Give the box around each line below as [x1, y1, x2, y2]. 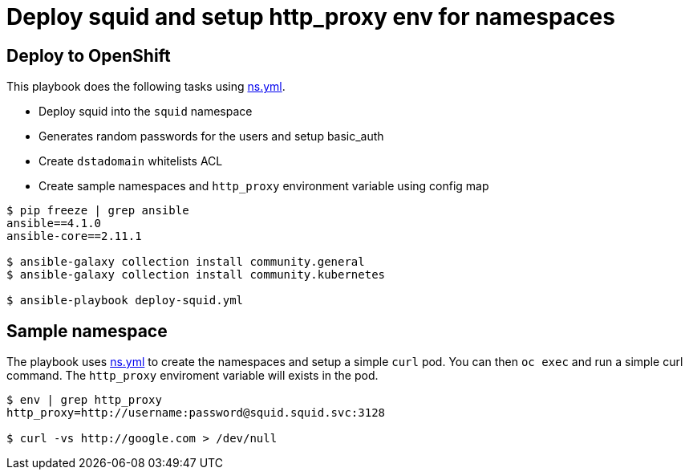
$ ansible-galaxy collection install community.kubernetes [6, 268, 386, 282]
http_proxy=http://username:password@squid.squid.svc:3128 [6, 406, 386, 420]
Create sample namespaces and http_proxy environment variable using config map [39, 179, 489, 193]
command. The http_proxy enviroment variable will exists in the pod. [6, 368, 379, 383]
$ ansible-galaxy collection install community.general [6, 255, 365, 269]
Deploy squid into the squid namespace [39, 104, 253, 119]
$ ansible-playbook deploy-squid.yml [6, 294, 244, 307]
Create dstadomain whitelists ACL [39, 154, 223, 169]
